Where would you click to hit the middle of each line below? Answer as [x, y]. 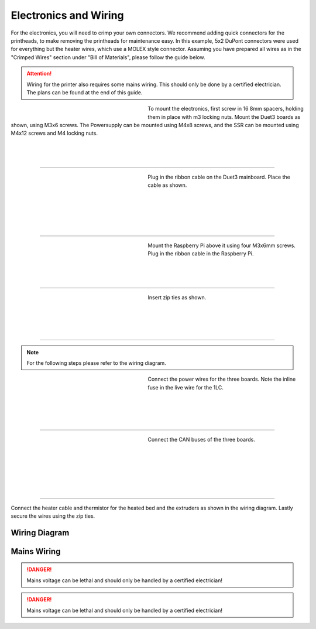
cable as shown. [167, 185]
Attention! [39, 74]
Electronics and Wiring [67, 15]
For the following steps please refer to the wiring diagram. [96, 363]
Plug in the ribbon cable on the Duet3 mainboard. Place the [219, 177]
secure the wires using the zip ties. [53, 516]
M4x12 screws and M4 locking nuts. [54, 133]
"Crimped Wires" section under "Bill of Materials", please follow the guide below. [108, 57]
